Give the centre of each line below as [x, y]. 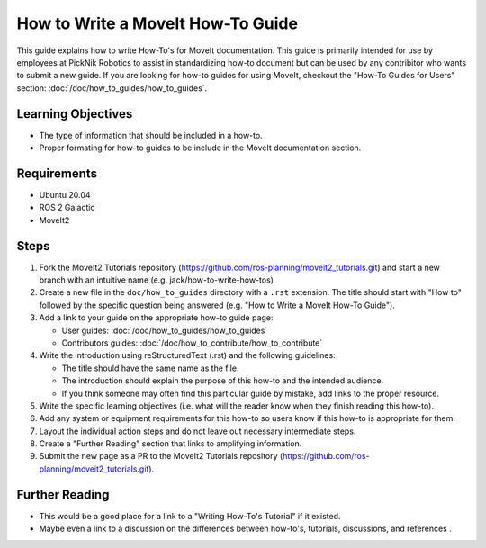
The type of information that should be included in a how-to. [151, 135]
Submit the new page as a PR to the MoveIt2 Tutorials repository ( [161, 456]
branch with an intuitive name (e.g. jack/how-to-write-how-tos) [157, 280]
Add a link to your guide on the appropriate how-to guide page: [156, 318]
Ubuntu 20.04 [65, 194]
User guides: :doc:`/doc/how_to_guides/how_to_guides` [165, 330]
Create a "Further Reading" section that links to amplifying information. [171, 444]
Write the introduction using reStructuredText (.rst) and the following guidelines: [188, 355]
